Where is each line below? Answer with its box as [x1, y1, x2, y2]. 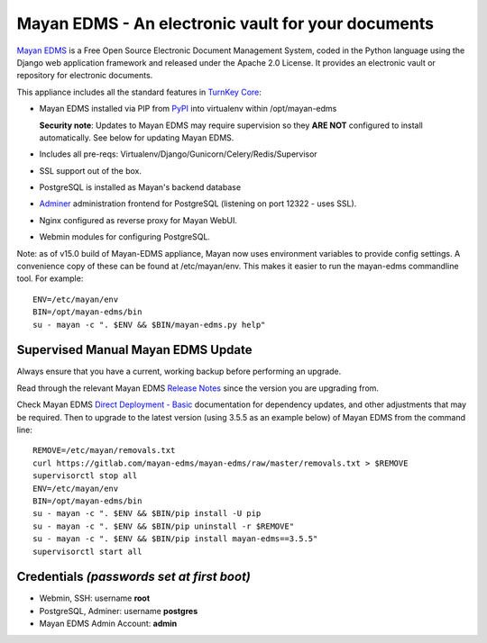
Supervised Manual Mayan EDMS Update [16, 342, 253, 358]
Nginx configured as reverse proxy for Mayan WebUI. [39, 214, 238, 225]
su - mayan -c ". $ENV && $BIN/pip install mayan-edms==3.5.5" [32, 534, 318, 544]
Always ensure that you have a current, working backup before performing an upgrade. [16, 366, 342, 377]
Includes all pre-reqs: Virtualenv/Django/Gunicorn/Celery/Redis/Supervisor [39, 149, 317, 159]
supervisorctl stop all [32, 471, 138, 481]
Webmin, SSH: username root [39, 593, 151, 603]
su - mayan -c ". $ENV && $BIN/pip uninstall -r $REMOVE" [32, 521, 295, 531]
